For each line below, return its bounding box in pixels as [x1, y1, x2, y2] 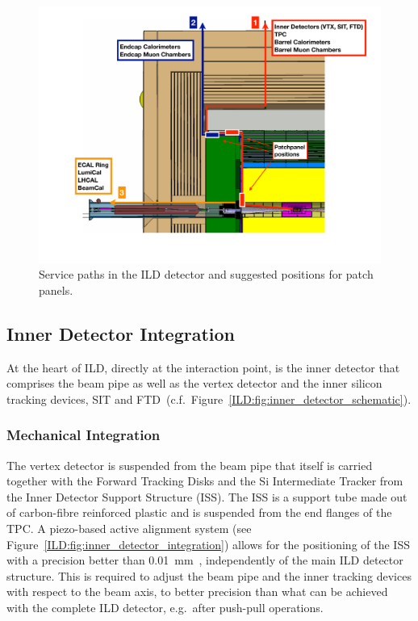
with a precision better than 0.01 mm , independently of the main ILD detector [6, 552, 403, 569]
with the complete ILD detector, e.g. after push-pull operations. [6, 598, 324, 615]
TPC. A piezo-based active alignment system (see [6, 519, 252, 536]
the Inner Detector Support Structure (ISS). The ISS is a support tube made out [6, 488, 408, 505]
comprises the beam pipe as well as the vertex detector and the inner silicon [6, 375, 382, 392]
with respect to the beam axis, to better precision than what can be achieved [6, 583, 388, 600]
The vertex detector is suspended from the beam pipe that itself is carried [6, 456, 373, 473]
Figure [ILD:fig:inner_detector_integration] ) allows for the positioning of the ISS [6, 535, 410, 552]
